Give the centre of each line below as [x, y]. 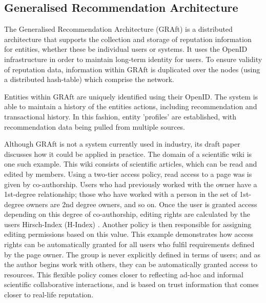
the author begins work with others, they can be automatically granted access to [131, 264]
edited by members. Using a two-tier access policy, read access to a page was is [128, 174]
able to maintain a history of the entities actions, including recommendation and [131, 106]
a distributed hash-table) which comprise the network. [89, 79]
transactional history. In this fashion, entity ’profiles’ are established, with [120, 116]
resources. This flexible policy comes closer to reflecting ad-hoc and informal [124, 274]
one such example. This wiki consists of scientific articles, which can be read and [131, 164]
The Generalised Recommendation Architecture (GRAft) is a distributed [118, 29]
